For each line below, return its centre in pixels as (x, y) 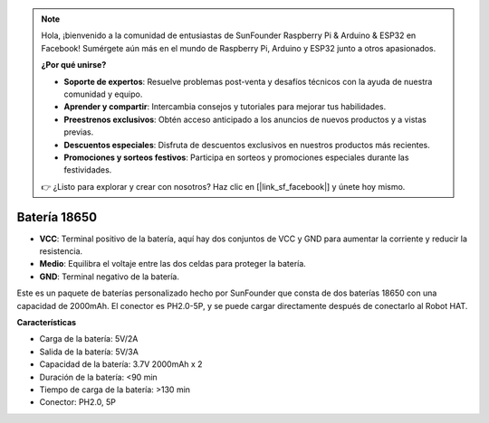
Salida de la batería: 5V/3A (89, 352)
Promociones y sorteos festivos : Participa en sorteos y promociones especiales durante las (236, 157)
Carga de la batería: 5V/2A (89, 339)
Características (47, 322)
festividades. (88, 170)
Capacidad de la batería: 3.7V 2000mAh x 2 (121, 364)
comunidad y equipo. (103, 94)
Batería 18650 (57, 217)
